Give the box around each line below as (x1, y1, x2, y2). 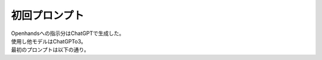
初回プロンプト (11, 9, 85, 22)
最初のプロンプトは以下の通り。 (11, 46, 89, 53)
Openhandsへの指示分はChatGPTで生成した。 (11, 30, 125, 37)
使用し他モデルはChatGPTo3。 (11, 37, 86, 45)
